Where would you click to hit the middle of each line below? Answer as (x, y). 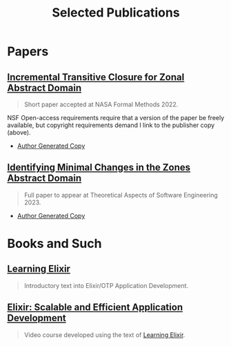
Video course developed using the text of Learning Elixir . (104, 335)
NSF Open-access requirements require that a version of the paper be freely (116, 118)
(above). (19, 132)
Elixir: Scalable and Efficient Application (95, 308)
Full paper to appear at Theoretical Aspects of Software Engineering (121, 195)
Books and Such (54, 244)
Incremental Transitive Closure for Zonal (96, 77)
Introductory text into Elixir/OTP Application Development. (106, 285)
